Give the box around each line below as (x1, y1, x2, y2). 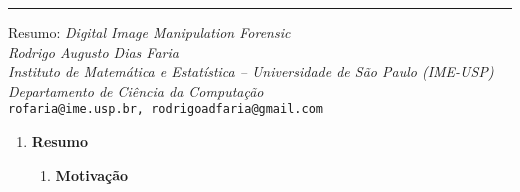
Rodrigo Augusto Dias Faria (8, 41, 179, 62)
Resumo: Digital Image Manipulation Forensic (8, 22, 291, 42)
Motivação (55, 164, 129, 185)
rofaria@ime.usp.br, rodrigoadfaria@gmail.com (8, 102, 323, 117)
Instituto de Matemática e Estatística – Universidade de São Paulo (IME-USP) (8, 61, 494, 82)
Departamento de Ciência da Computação (8, 80, 264, 101)
